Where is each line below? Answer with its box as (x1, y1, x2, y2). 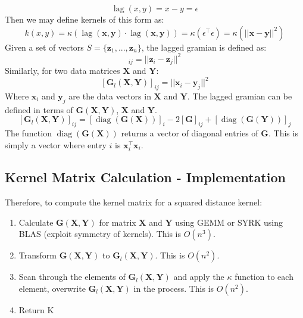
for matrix (99, 216, 136, 228)
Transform (18, 249, 57, 261)
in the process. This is (133, 282, 214, 294)
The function (5, 127, 52, 139)
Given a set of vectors (5, 40, 84, 53)
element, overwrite (18, 282, 86, 294)
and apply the (173, 270, 224, 283)
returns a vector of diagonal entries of (121, 127, 258, 139)
